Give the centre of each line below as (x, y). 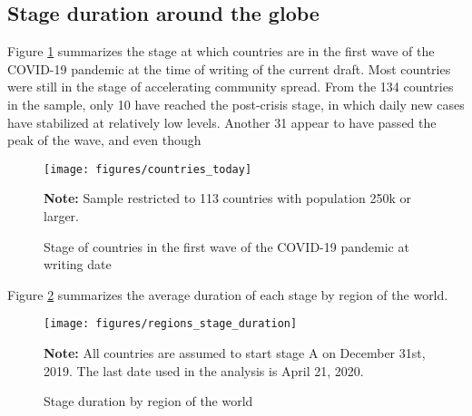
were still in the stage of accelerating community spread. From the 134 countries (231, 87)
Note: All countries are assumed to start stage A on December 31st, (235, 353)
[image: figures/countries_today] (148, 169)
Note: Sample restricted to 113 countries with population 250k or (228, 198)
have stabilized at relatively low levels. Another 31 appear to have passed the (222, 122)
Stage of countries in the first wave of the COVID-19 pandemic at (226, 246)
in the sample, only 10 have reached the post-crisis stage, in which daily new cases (236, 104)
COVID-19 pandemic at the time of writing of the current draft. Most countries (229, 68)
